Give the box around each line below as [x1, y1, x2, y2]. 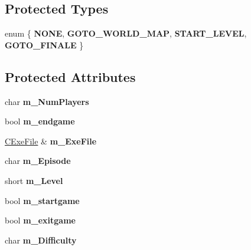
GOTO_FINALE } [5, 38, 84, 51]
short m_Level [5, 174, 63, 186]
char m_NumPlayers [5, 95, 89, 107]
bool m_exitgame [5, 214, 76, 226]
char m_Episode [5, 154, 71, 167]
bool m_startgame [5, 194, 80, 206]
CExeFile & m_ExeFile [5, 134, 97, 147]
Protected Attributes [5, 67, 136, 85]
